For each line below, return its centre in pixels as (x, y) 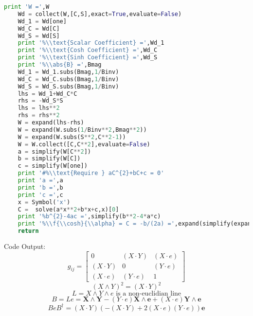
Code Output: (25, 246)
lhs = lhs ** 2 (39, 108)
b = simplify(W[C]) (49, 159)
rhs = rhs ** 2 (39, 115)
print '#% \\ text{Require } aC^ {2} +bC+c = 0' (91, 173)
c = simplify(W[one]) (53, 166)
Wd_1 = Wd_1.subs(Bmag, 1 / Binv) (68, 72)
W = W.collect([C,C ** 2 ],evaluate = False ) (84, 144)
